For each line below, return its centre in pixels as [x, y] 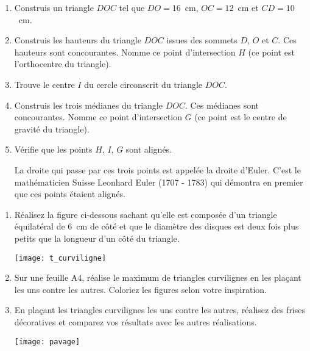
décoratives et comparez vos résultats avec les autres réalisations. [136, 321]
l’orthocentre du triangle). [63, 64]
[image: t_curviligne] [60, 258]
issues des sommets [202, 40]
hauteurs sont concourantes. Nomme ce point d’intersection [125, 52]
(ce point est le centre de [241, 117]
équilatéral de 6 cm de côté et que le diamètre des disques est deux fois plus [157, 226]
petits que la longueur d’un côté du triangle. [97, 238]
